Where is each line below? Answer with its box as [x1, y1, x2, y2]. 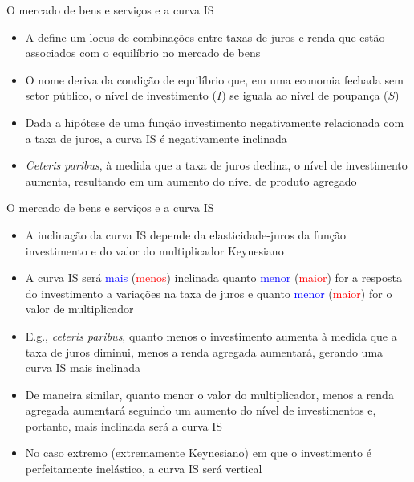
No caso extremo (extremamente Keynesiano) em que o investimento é [25, 444, 371, 461]
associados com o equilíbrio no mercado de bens [25, 44, 261, 61]
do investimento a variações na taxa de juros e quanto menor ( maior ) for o [25, 284, 392, 301]
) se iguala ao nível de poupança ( [221, 87, 388, 104]
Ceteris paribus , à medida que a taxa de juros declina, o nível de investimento [25, 157, 408, 174]
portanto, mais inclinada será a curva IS [25, 417, 223, 434]
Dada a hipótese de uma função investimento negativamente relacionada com [25, 113, 404, 130]
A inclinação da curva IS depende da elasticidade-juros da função [25, 226, 347, 243]
